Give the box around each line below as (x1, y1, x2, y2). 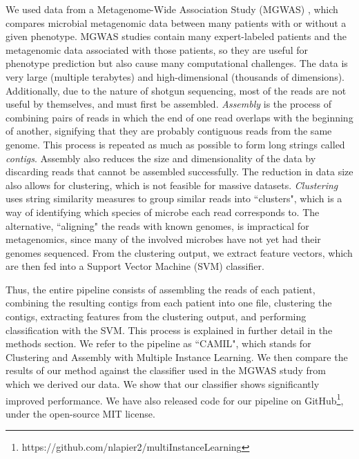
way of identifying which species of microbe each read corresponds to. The (6, 204, 320, 219)
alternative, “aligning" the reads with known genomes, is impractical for (6, 218, 309, 233)
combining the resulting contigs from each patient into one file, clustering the (6, 295, 332, 310)
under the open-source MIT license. (6, 406, 155, 420)
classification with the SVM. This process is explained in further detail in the (6, 322, 333, 337)
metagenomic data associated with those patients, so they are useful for (6, 42, 309, 57)
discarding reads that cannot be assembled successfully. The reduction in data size (6, 164, 353, 179)
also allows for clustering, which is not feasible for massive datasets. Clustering (6, 177, 338, 192)
